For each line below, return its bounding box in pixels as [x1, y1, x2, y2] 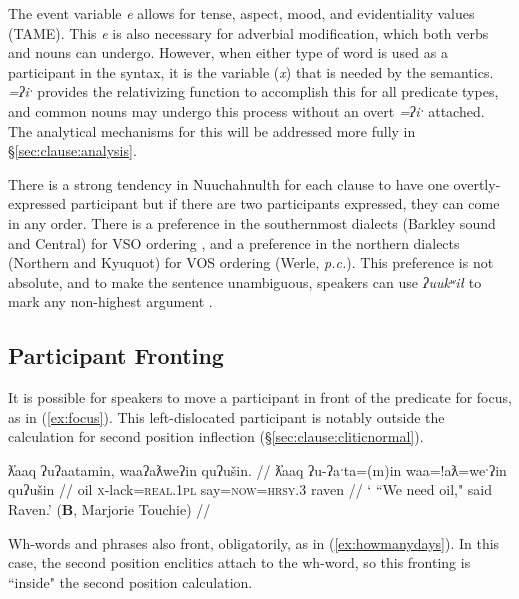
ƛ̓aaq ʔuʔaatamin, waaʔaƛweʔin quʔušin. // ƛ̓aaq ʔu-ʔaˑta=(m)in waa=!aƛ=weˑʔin [8, 459, 507, 480]
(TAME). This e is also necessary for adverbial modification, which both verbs [8, 22, 489, 43]
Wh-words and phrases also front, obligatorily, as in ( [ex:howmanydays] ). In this [8, 532, 500, 553]
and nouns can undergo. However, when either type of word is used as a [8, 42, 448, 63]
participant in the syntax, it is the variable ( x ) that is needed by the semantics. [8, 61, 494, 82]
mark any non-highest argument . [8, 291, 213, 312]
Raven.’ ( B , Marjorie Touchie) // [8, 499, 211, 520]
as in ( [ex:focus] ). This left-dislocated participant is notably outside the [8, 406, 445, 427]
